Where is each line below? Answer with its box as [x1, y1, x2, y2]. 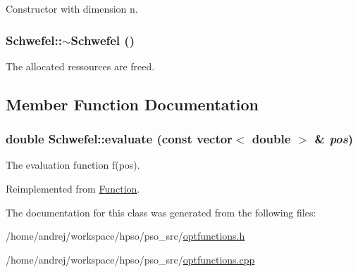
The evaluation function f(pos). [6, 157, 140, 172]
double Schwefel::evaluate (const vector [6, 130, 233, 148]
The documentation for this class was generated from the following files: [6, 205, 316, 219]
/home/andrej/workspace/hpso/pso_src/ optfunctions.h [6, 228, 245, 243]
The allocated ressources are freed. [6, 58, 155, 73]
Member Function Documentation [6, 93, 259, 115]
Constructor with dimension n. [6, 1, 138, 15]
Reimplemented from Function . [6, 181, 140, 195]
